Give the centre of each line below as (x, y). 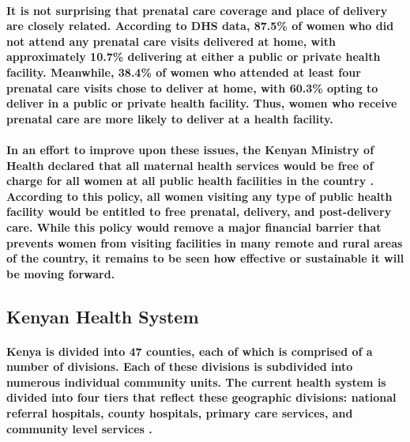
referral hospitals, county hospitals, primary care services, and (180, 413)
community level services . (79, 428)
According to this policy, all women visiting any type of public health (199, 196)
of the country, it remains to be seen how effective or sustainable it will (205, 258)
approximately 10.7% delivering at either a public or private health (194, 57)
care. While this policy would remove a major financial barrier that (194, 227)
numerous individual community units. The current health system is (196, 382)
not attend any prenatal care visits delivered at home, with (171, 41)
